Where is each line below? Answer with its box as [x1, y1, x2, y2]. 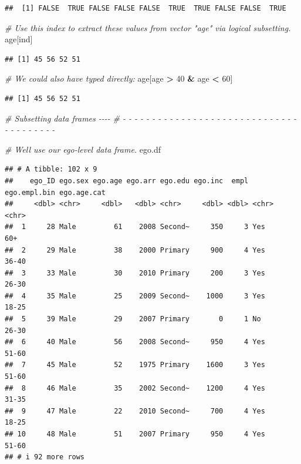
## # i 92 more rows [5, 453, 85, 462]
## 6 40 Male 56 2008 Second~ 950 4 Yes [5, 338, 265, 347]
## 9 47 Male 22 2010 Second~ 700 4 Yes [5, 406, 265, 415]
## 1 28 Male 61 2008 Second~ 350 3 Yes [5, 223, 265, 231]
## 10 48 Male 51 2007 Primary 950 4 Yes [5, 430, 265, 438]
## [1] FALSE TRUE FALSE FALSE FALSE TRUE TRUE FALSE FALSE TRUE [5, 4, 286, 12]
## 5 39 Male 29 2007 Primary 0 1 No [5, 315, 261, 324]
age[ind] [5, 33, 33, 45]
